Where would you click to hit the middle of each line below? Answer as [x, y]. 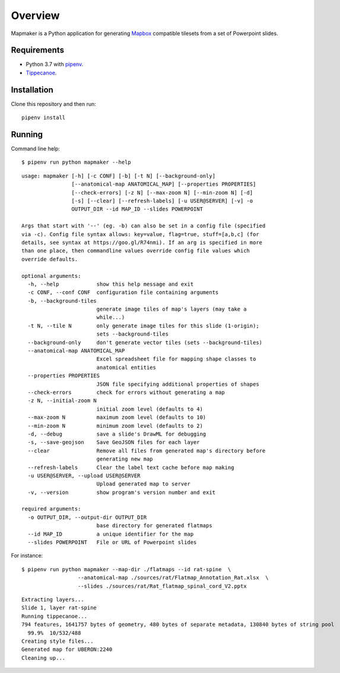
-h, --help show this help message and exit [111, 284]
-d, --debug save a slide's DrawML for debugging [117, 434]
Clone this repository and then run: [53, 104]
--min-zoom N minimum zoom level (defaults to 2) [115, 426]
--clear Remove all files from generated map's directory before [147, 450]
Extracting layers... [53, 599]
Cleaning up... [44, 658]
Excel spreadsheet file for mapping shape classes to [176, 359]
